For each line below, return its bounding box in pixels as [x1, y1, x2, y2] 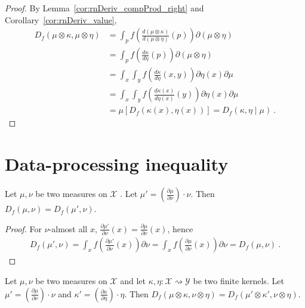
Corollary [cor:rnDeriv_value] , [5, 13, 117, 26]
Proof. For [5, 222, 42, 235]
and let [120, 274, 146, 287]
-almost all [48, 222, 88, 235]
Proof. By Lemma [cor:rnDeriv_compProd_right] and [5, 2, 204, 14]
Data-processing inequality [5, 152, 229, 176]
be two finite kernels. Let [193, 274, 284, 287]
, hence [167, 222, 193, 235]
